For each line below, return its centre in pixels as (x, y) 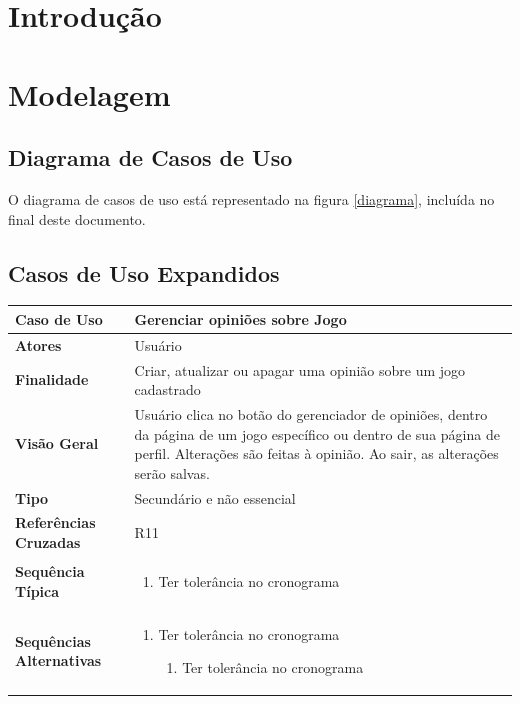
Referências (55, 522)
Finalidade (52, 379)
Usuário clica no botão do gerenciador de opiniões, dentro (311, 413)
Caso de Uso (59, 318)
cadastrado (167, 389)
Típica (37, 590)
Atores (38, 344)
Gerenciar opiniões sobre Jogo (240, 318)
